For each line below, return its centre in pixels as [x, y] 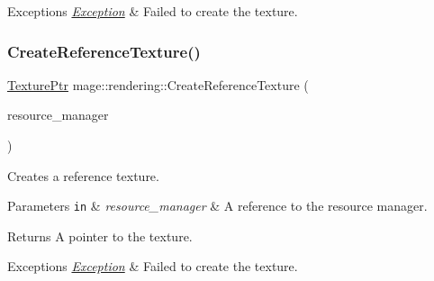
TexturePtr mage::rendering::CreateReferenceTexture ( [158, 84]
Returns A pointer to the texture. [100, 236]
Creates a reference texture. [83, 175]
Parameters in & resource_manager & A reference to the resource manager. [217, 206]
